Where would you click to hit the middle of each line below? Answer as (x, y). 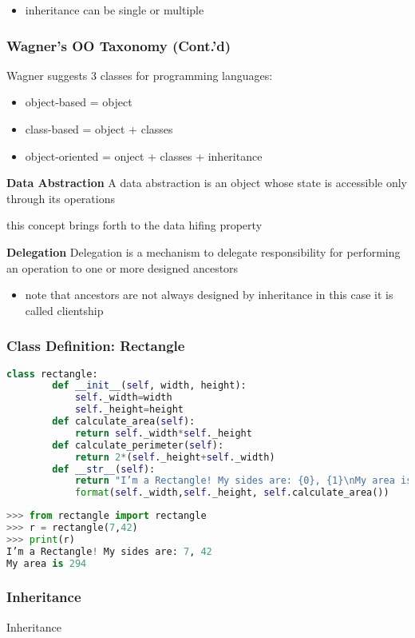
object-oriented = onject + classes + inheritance (144, 156)
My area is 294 (47, 563)
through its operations (61, 198)
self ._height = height (129, 410)
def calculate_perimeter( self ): (138, 445)
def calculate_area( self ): (124, 422)
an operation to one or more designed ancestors (123, 267)
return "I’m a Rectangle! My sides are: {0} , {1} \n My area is (243, 481)
